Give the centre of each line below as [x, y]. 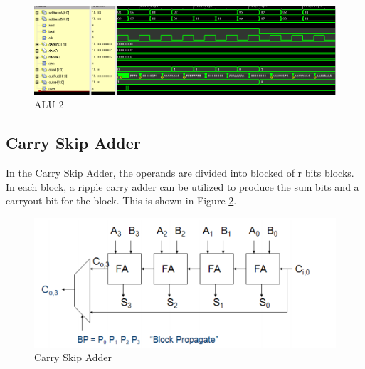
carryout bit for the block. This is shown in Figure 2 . [121, 201]
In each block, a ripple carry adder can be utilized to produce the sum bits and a [182, 186]
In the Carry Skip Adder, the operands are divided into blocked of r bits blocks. [180, 173]
